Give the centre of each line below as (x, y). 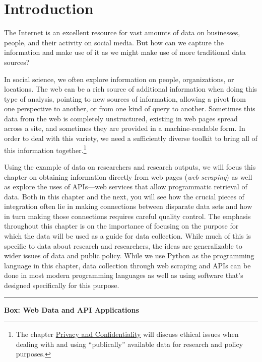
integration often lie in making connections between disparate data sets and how (128, 206)
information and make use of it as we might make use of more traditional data (125, 52)
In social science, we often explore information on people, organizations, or (119, 79)
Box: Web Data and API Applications (72, 309)
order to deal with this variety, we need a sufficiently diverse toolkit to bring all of (131, 138)
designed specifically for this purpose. (62, 285)
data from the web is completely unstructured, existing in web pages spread (121, 118)
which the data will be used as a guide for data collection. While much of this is (127, 236)
